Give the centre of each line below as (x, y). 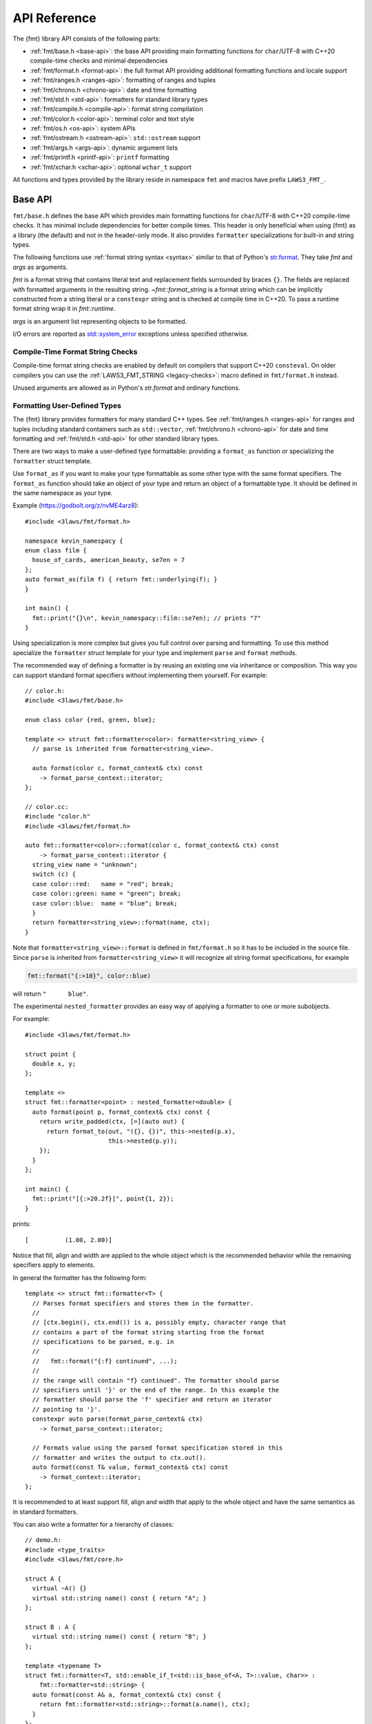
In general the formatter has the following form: (80, 1277)
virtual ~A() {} (60, 1588)
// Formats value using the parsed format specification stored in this (157, 1448)
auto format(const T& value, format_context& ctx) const (130, 1467)
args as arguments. (40, 267)
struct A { (43, 1579)
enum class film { (56, 550)
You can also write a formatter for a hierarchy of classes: (93, 1525)
